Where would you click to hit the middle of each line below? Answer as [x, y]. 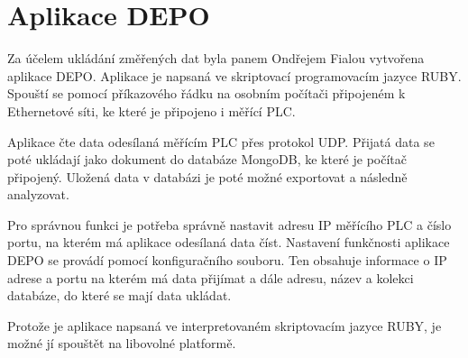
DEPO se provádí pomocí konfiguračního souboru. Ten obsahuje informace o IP [227, 260]
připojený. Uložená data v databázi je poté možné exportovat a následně [207, 176]
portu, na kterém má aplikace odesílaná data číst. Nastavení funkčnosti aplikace [229, 242]
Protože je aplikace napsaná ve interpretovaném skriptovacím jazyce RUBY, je [225, 325]
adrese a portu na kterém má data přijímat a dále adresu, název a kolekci [211, 277]
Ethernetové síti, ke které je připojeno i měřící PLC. [151, 110]
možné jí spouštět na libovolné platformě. [122, 343]
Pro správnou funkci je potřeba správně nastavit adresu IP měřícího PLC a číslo [229, 224]
